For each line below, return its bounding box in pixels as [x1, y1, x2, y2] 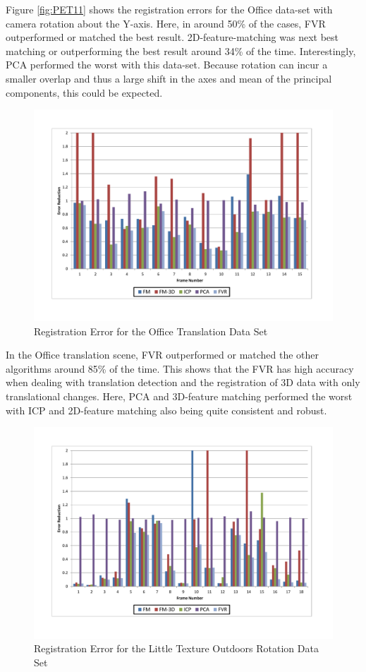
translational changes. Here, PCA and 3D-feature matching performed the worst [6, 388, 353, 403]
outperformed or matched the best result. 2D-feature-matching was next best [6, 30, 339, 44]
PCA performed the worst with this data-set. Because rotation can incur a [6, 57, 328, 72]
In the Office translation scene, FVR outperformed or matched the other [6, 347, 319, 362]
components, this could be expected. [6, 85, 163, 100]
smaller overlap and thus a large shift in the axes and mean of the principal [6, 71, 332, 85]
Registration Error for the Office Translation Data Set [34, 323, 268, 338]
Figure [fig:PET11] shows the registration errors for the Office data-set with [6, 2, 333, 16]
